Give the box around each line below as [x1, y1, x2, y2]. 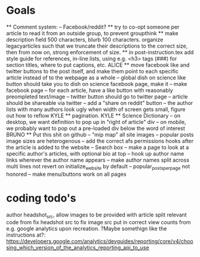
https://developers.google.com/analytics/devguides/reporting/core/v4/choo [6, 238, 193, 245]
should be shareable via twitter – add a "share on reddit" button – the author [6, 99, 193, 106]
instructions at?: [6, 231, 46, 239]
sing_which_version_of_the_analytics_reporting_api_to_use [6, 244, 149, 251]
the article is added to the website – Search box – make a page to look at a [6, 144, 189, 151]
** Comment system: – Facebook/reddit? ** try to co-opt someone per [6, 23, 180, 30]
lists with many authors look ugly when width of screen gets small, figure [6, 106, 186, 113]
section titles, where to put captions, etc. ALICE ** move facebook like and [6, 61, 190, 69]
